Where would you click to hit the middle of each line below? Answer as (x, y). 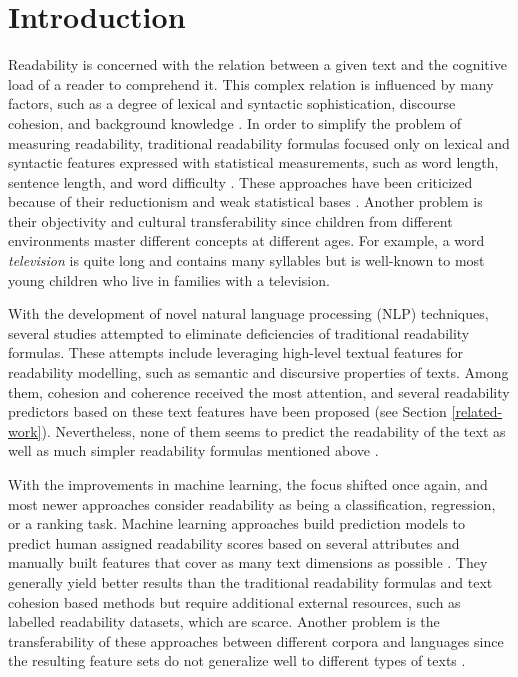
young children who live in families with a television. (169, 279)
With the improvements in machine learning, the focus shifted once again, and (248, 484)
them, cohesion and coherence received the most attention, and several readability (259, 391)
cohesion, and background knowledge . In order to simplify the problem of (235, 122)
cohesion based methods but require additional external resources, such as (234, 601)
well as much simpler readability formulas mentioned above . (193, 450)
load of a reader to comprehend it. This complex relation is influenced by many (251, 83)
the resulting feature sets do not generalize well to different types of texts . (237, 660)
